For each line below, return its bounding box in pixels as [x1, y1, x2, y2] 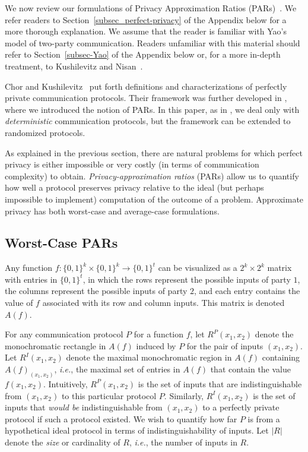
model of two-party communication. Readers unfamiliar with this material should [5, 36, 300, 49]
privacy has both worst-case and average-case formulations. [5, 204, 220, 217]
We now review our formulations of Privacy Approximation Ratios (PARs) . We [5, 2, 297, 14]
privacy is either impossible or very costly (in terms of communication [5, 158, 259, 170]
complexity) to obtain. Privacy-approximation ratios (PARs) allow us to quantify [5, 169, 299, 182]
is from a [247, 412, 280, 425]
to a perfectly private [202, 401, 280, 413]
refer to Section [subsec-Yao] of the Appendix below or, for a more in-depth [5, 48, 281, 61]
